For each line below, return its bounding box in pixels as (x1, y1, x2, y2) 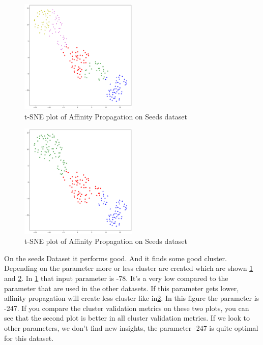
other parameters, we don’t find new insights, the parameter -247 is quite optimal (4, 323, 258, 333)
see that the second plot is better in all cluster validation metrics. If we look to (4, 312, 250, 323)
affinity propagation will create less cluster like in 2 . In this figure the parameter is (4, 293, 259, 303)
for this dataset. (4, 332, 54, 343)
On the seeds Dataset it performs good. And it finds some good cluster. (4, 253, 227, 263)
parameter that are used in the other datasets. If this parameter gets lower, (4, 283, 239, 293)
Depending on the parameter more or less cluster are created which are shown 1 (4, 263, 253, 273)
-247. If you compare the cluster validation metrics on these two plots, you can (4, 302, 249, 313)
